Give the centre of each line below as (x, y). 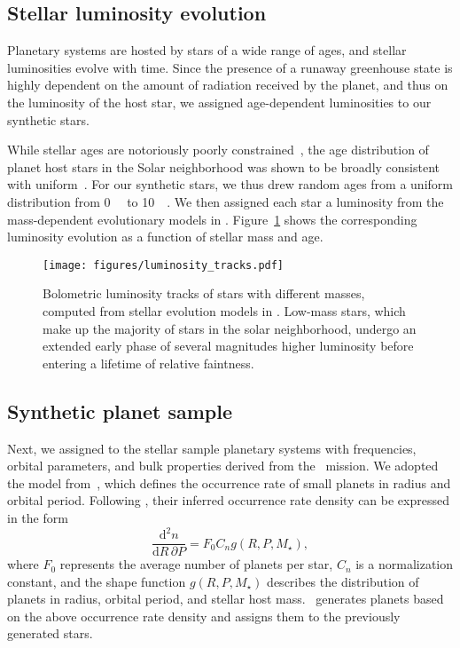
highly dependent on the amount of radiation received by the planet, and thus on (228, 85)
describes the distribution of (343, 581)
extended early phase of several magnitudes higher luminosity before (228, 346)
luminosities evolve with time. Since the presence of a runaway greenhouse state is (230, 67)
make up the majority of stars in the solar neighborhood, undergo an (230, 328)
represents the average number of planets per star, (196, 564)
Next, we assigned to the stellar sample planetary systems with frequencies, (212, 448)
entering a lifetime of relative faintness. (148, 363)
